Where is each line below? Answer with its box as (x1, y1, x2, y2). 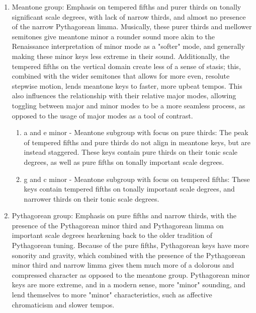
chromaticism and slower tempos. (12, 299, 115, 309)
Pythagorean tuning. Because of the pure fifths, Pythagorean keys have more (12, 240, 249, 251)
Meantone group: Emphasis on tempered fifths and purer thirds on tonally (12, 2, 241, 12)
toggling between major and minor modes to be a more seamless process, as (12, 100, 245, 110)
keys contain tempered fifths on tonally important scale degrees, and (24, 183, 235, 194)
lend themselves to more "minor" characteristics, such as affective (12, 289, 212, 300)
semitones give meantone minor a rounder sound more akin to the (12, 31, 215, 41)
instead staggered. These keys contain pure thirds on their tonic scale (24, 147, 238, 157)
